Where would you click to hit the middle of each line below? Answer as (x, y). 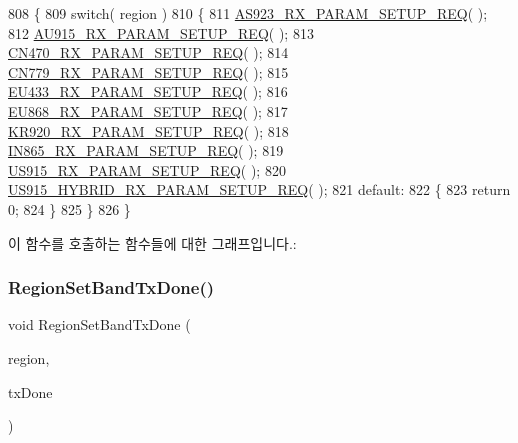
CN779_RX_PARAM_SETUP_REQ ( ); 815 (148, 71)
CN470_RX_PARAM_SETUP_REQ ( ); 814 (148, 52)
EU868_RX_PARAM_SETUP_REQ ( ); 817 (148, 110)
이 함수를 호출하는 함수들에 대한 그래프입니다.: (152, 242)
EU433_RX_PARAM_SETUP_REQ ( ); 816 (148, 91)
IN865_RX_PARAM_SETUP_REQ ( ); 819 (146, 150)
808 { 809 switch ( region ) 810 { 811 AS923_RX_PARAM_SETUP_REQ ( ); (248, 13)
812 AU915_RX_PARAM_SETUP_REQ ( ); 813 (161, 32)
